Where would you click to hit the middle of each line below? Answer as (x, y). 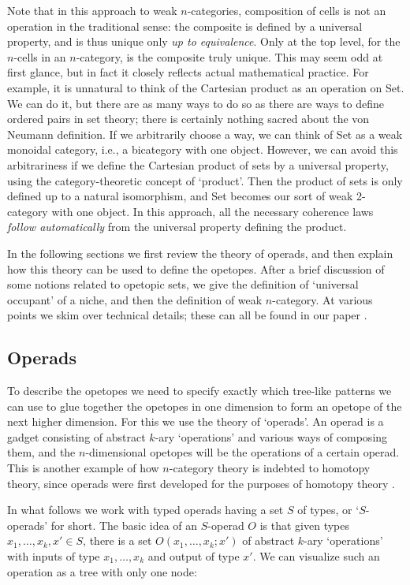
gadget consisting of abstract (76, 436)
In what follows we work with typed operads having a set (145, 510)
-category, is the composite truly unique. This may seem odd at (229, 56)
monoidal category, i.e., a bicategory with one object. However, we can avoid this (203, 149)
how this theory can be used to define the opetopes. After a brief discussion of (196, 268)
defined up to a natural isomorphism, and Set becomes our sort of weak (180, 196)
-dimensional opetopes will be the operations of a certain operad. (242, 452)
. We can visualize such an (316, 556)
